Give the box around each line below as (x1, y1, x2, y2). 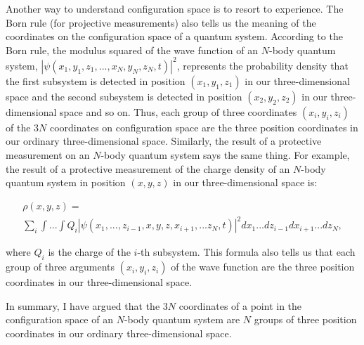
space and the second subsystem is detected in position (6, 89, 242, 103)
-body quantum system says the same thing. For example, (100, 148, 350, 162)
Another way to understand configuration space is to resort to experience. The (6, 1, 344, 15)
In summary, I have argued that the (6, 298, 160, 313)
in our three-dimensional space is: (173, 175, 318, 190)
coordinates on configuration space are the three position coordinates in (49, 119, 358, 134)
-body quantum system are (124, 312, 240, 327)
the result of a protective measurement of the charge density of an (6, 161, 290, 176)
